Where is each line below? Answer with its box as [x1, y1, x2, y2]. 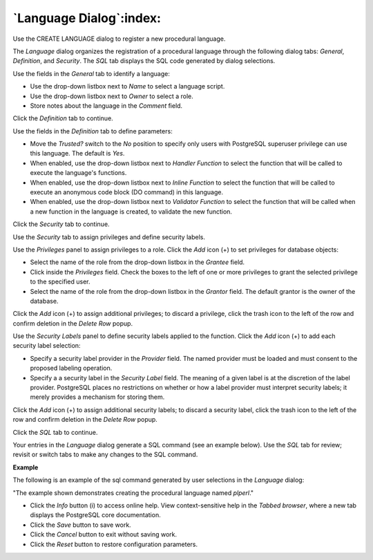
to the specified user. [30, 277, 90, 286]
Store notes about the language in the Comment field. [30, 101, 183, 110]
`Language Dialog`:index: [12, 10, 162, 26]
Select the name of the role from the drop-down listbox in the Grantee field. [30, 258, 245, 266]
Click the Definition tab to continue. [12, 114, 113, 122]
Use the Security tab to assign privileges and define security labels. [12, 232, 205, 241]
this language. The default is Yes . [30, 149, 125, 158]
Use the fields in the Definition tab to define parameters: [12, 127, 173, 135]
